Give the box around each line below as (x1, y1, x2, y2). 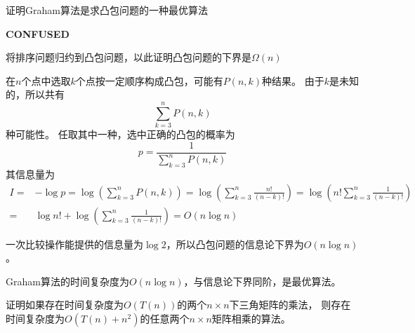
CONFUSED (6, 26, 70, 41)
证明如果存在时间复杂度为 (6, 297, 124, 312)
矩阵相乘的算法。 (211, 311, 291, 325)
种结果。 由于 (262, 73, 324, 88)
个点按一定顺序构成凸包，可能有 (75, 73, 223, 88)
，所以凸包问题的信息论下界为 (166, 236, 304, 251)
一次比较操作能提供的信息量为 (6, 236, 143, 251)
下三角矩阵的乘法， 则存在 (229, 297, 351, 312)
